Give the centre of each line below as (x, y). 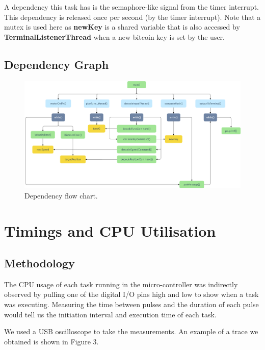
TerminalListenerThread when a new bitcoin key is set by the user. (114, 36)
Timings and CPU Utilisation (110, 230)
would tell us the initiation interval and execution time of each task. (110, 314)
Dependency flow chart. (61, 195)
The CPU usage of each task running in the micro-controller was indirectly (121, 284)
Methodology (39, 263)
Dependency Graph (57, 64)
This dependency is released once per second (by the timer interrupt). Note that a (132, 17)
